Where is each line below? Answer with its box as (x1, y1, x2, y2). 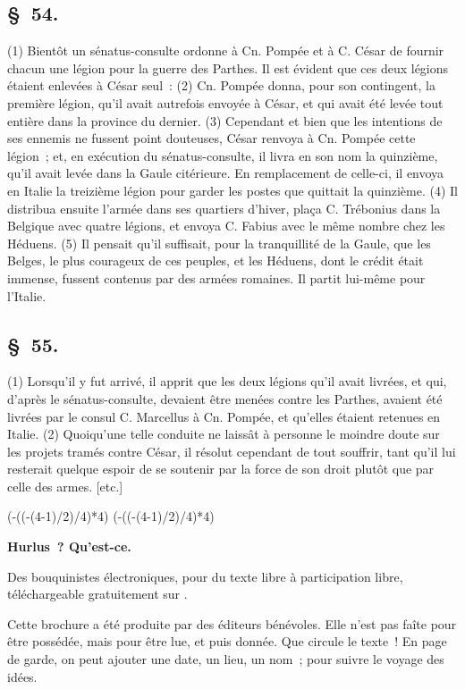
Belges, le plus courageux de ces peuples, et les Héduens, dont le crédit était (7, 251, 424, 270)
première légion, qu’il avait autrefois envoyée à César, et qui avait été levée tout (7, 93, 444, 112)
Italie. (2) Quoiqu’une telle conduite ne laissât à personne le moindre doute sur (7, 424, 440, 443)
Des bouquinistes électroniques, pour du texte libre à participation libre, (7, 567, 403, 585)
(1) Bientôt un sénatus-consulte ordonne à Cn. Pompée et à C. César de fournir (7, 41, 444, 60)
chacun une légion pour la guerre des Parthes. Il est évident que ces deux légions (7, 58, 449, 77)
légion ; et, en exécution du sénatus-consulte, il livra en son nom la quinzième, (7, 146, 438, 164)
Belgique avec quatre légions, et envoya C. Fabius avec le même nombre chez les (7, 216, 445, 235)
